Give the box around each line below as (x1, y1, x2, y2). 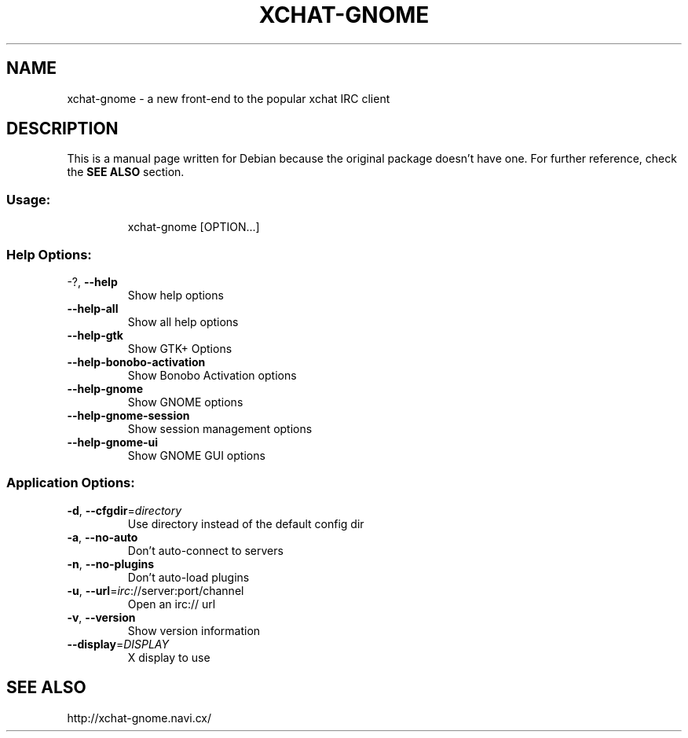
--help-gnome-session (67, 408, 190, 422)
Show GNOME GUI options (127, 448, 265, 462)
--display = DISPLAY (67, 637, 169, 651)
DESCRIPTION (6, 119, 119, 139)
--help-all (67, 301, 119, 315)
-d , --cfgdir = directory (67, 503, 182, 517)
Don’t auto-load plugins (127, 570, 250, 584)
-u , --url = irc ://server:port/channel (67, 583, 244, 597)
